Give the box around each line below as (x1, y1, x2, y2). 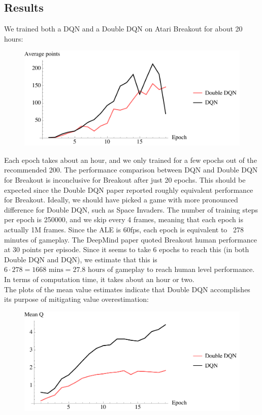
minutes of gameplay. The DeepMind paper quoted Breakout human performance (4, 234, 257, 245)
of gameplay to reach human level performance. (107, 264, 255, 274)
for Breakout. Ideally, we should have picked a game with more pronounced (4, 194, 238, 205)
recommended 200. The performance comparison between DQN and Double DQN (4, 164, 258, 175)
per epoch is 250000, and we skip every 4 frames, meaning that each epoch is (4, 214, 243, 225)
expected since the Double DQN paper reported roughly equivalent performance (4, 184, 253, 195)
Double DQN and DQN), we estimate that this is (4, 254, 157, 264)
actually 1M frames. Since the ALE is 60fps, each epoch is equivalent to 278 (4, 224, 244, 234)
